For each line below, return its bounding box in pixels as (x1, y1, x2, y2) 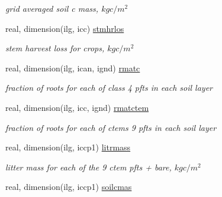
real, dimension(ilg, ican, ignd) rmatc (5, 61, 140, 74)
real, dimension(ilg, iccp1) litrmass (5, 141, 131, 153)
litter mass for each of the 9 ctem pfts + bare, (5, 160, 172, 173)
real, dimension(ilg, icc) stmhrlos (5, 22, 124, 34)
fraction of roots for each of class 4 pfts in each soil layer (5, 81, 213, 94)
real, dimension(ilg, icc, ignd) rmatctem (5, 101, 149, 113)
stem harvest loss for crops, (5, 42, 105, 54)
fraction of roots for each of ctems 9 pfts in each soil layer (5, 121, 217, 133)
